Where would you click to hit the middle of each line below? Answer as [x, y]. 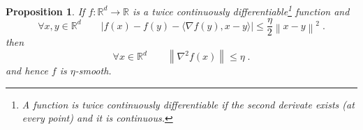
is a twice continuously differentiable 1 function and [241, 10]
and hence [27, 70]
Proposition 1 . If [45, 11]
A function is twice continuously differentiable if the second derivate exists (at [188, 104]
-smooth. [93, 70]
